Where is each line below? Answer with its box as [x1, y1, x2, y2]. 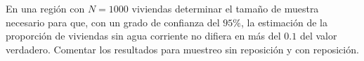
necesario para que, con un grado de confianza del [6, 15, 220, 29]
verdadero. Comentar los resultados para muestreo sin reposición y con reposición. [6, 42, 359, 56]
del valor [299, 28, 337, 43]
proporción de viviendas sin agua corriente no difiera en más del [6, 28, 281, 43]
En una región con [6, 1, 85, 15]
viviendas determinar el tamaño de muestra [131, 1, 319, 15]
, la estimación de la [241, 15, 327, 29]
